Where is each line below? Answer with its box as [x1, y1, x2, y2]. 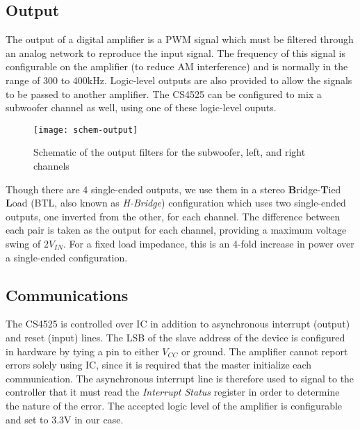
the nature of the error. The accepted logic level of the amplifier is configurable [6, 398, 343, 412]
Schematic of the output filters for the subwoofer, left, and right [33, 145, 306, 159]
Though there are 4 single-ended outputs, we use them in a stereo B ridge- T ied [6, 181, 341, 196]
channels [33, 159, 69, 173]
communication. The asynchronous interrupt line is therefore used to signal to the [6, 371, 354, 385]
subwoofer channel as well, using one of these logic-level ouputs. [6, 100, 277, 115]
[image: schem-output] [33, 124, 138, 135]
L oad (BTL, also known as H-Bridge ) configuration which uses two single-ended [6, 195, 346, 210]
